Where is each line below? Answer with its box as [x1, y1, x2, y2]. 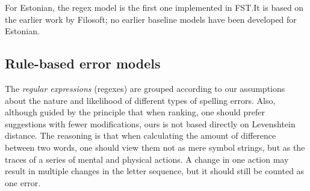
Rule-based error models [5, 54, 161, 73]
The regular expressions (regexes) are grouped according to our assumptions [5, 82, 285, 94]
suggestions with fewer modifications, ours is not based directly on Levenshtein [5, 117, 296, 130]
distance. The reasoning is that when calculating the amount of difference [5, 129, 276, 142]
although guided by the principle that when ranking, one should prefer [5, 106, 265, 118]
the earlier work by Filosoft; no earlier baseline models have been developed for [5, 13, 297, 25]
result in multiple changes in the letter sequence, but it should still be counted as [5, 165, 305, 177]
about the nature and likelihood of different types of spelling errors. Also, [5, 94, 276, 106]
